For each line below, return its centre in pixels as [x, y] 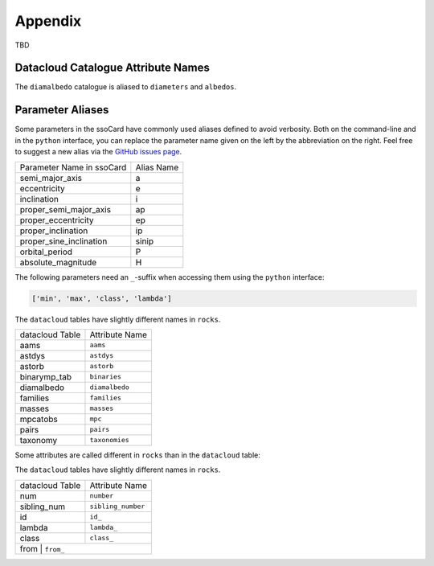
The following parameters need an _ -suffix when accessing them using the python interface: [170, 277]
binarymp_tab [46, 376]
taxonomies [110, 440]
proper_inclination [54, 231]
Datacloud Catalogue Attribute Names [113, 68]
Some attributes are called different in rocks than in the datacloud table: [137, 455]
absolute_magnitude [58, 262]
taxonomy [39, 440]
